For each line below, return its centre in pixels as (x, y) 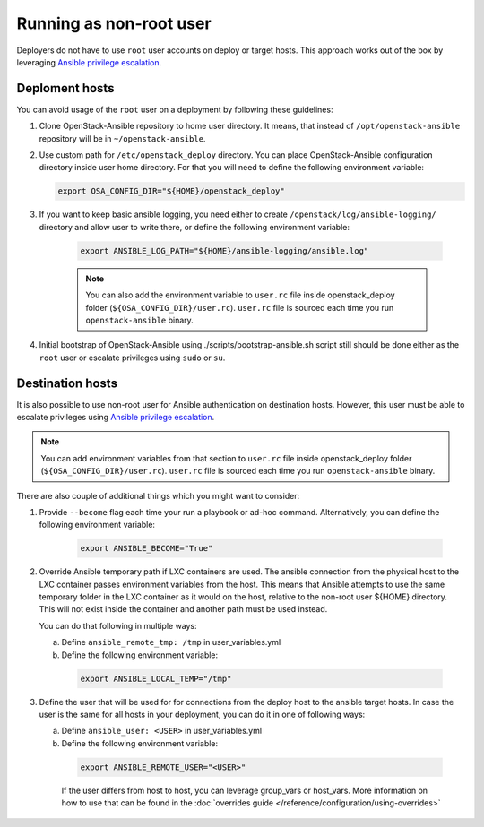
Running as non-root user (114, 23)
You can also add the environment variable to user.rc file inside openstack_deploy (240, 295)
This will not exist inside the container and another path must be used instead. (183, 609)
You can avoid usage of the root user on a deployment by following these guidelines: (175, 109)
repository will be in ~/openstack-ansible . (122, 138)
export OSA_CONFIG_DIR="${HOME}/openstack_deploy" (172, 191)
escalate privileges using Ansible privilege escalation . (116, 417)
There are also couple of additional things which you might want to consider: (158, 495)
